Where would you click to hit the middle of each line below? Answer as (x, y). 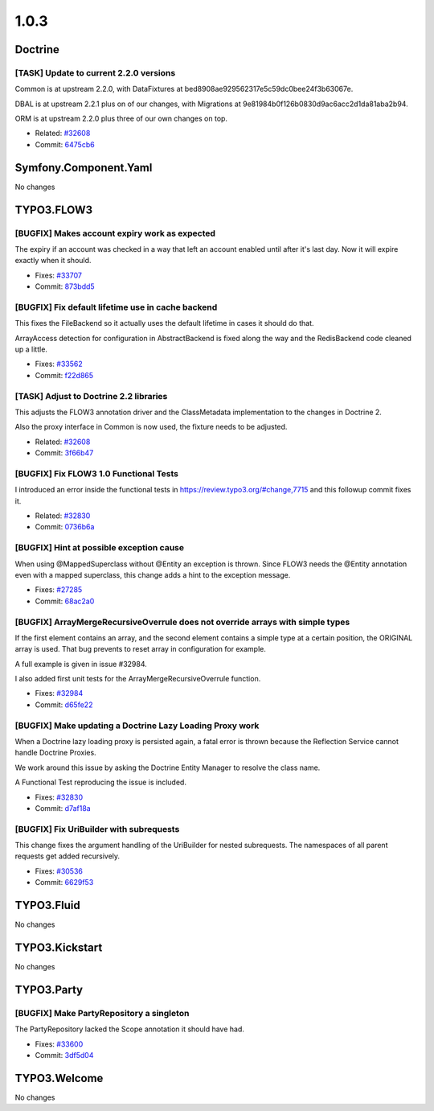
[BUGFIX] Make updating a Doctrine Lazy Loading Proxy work (137, 726)
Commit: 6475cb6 (65, 144)
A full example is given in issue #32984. (81, 664)
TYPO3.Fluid (47, 905)
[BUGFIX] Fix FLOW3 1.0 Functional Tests (96, 473)
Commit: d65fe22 (64, 705)
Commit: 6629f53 (64, 883)
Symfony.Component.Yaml (84, 168)
